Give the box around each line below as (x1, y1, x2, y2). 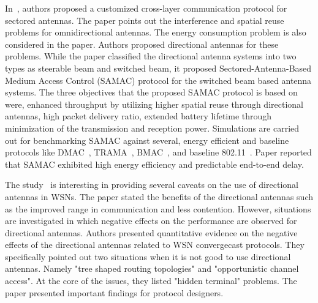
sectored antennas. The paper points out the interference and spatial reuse (5, 13, 284, 26)
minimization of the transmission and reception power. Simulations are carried (5, 121, 300, 134)
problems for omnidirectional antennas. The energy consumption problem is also (5, 26, 306, 39)
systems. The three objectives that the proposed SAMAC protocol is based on (5, 86, 298, 99)
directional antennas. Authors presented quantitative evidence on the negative (5, 226, 298, 239)
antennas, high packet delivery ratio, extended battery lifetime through (5, 110, 272, 122)
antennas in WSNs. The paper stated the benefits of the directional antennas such (5, 190, 313, 203)
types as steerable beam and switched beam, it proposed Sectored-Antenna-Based (5, 61, 312, 74)
